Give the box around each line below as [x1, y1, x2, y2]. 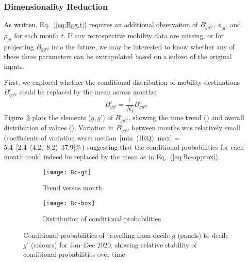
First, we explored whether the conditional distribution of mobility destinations [4, 77, 240, 87]
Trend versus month [43, 183, 102, 193]
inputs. [4, 61, 25, 71]
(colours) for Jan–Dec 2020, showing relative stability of [31, 239, 197, 249]
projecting [4, 41, 34, 51]
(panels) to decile [177, 230, 229, 240]
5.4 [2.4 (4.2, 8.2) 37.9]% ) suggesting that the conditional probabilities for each [4, 142, 244, 152]
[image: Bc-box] [43, 200, 95, 207]
